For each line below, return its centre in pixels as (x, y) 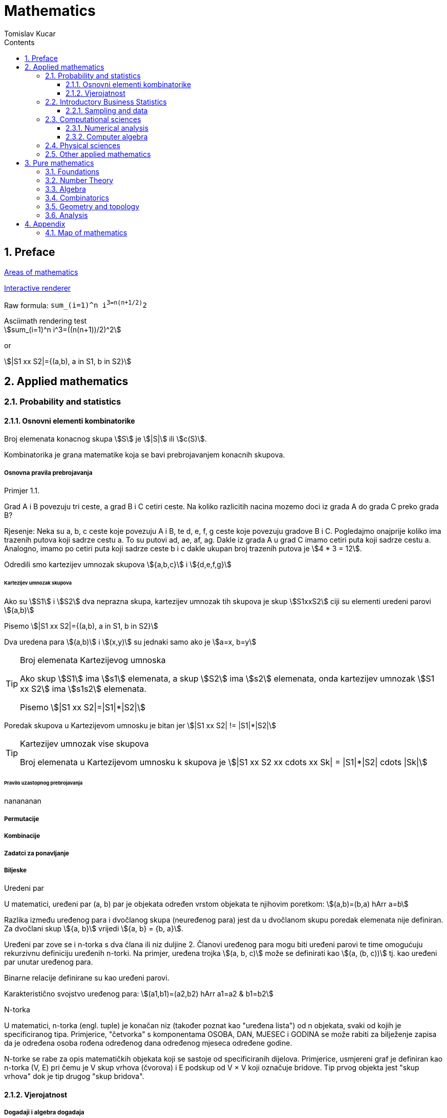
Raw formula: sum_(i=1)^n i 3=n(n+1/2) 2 (76, 304)
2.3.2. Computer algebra (107, 136)
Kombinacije (22, 836)
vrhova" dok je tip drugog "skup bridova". (74, 1076)
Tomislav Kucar (30, 33)
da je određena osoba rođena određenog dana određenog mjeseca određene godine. (148, 1043)
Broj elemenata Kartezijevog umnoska (93, 660)
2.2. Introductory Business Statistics (106, 102)
